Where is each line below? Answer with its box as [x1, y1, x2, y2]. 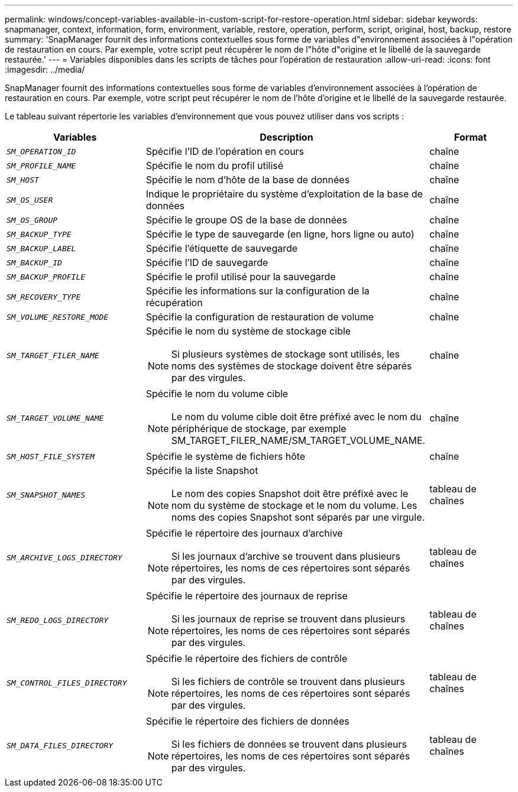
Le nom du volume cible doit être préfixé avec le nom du [171, 411, 422, 423]
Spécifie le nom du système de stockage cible [145, 325, 351, 337]
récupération [145, 297, 203, 309]
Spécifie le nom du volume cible [145, 388, 289, 400]
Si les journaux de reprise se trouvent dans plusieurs [171, 613, 406, 625]
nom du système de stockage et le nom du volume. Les [171, 499, 417, 511]
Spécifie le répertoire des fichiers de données [145, 715, 349, 727]
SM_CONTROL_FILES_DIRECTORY [7, 678, 127, 687]
